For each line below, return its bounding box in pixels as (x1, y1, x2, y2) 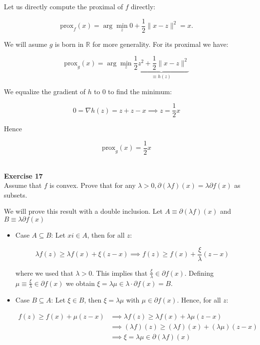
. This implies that (92, 267, 148, 278)
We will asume (4, 39, 47, 49)
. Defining (184, 267, 214, 278)
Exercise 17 (4, 170, 43, 181)
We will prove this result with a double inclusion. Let (4, 206, 163, 216)
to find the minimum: (108, 86, 172, 96)
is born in (55, 39, 84, 49)
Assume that (4, 180, 42, 190)
